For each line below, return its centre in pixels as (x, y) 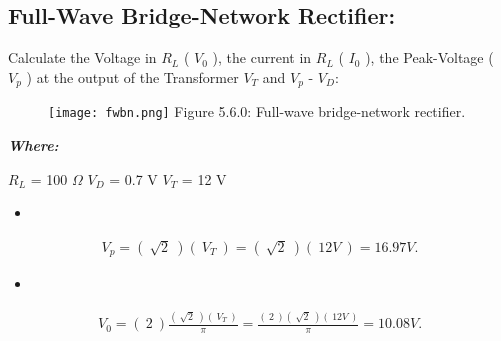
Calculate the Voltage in (82, 57)
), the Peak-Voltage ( (429, 57)
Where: (33, 144)
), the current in (262, 57)
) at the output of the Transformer (132, 76)
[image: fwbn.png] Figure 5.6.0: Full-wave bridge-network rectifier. (257, 111)
